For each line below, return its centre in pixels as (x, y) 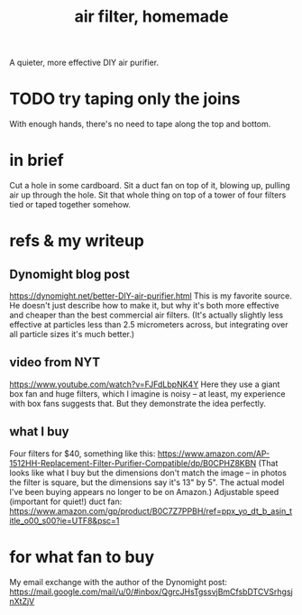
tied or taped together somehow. (70, 205)
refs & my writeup (77, 241)
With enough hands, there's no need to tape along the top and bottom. (140, 124)
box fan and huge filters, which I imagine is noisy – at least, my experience (147, 393)
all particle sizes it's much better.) (72, 335)
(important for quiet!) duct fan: (66, 501)
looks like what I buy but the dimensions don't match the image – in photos (148, 473)
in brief (37, 161)
